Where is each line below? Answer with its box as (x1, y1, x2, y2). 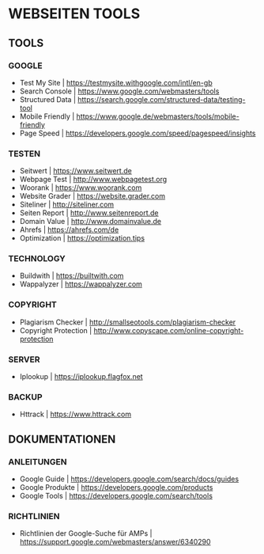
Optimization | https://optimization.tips (19, 233, 145, 243)
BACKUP (8, 391, 43, 402)
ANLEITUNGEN (8, 456, 67, 467)
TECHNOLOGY (8, 253, 66, 264)
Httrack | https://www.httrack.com (19, 409, 132, 419)
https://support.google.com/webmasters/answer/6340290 (19, 537, 211, 547)
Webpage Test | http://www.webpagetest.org (19, 175, 168, 184)
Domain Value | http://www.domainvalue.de (19, 217, 162, 226)
